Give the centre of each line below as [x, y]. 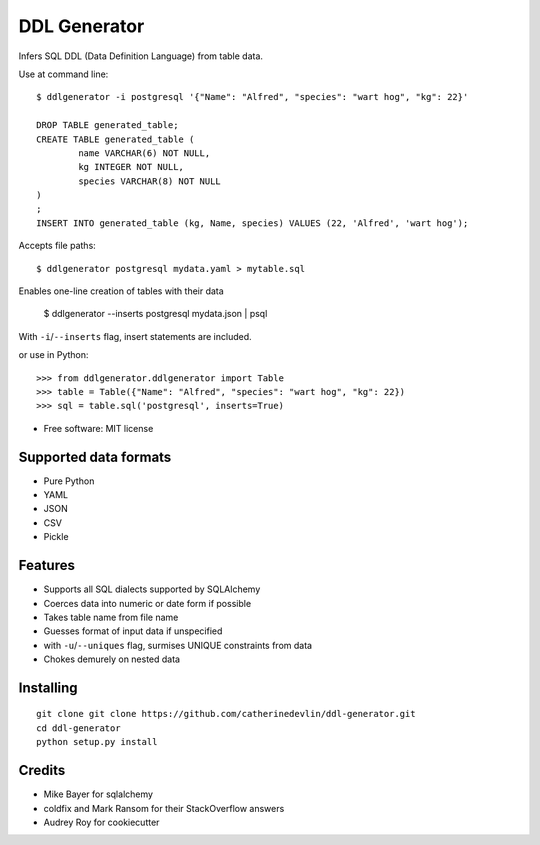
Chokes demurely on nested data [111, 659]
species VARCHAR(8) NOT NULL [150, 181]
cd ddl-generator [78, 728]
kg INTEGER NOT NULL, [131, 167]
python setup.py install [97, 742]
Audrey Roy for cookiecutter [101, 822]
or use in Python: [53, 355]
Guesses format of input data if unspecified [133, 631]
